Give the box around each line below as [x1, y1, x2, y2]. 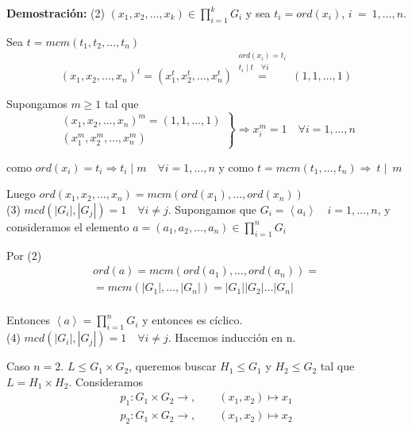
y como [218, 158, 254, 175]
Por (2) [6, 246, 42, 263]
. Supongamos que [167, 200, 257, 217]
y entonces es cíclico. [142, 312, 243, 328]
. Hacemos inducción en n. [167, 329, 296, 346]
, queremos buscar [129, 358, 217, 374]
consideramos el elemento [6, 218, 129, 234]
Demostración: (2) [6, 5, 105, 21]
